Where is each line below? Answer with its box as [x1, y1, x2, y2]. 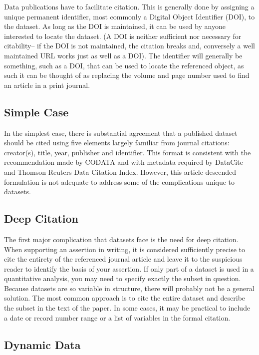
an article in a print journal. [4, 79, 90, 90]
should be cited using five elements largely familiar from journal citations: [4, 137, 230, 148]
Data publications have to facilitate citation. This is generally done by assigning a [4, 1, 255, 11]
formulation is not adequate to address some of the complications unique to [4, 176, 235, 187]
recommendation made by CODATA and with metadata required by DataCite [4, 157, 243, 167]
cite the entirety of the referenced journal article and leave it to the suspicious [4, 254, 243, 264]
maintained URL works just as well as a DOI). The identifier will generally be [4, 50, 243, 60]
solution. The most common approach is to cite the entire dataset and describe [4, 293, 246, 303]
